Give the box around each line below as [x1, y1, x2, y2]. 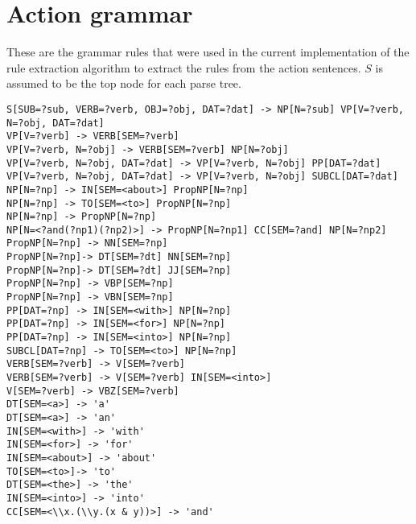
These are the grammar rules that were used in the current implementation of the [6, 43, 410, 60]
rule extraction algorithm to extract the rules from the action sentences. [6, 59, 361, 76]
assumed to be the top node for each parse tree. [6, 75, 241, 92]
